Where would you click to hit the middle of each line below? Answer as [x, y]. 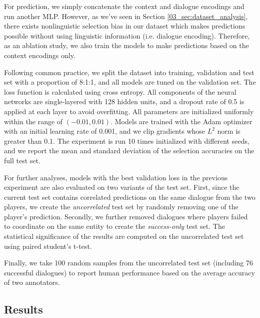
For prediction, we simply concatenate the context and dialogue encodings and [124, 6]
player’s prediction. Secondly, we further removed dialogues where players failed [126, 216]
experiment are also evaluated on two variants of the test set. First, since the [122, 187]
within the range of [33, 121]
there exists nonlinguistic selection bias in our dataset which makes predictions [125, 26]
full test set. [22, 160]
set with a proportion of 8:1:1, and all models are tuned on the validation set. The [130, 82]
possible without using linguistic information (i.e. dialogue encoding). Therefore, [127, 35]
